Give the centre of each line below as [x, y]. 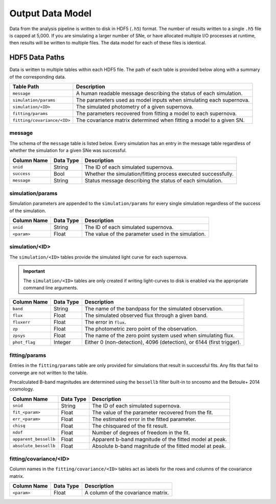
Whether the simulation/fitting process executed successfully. [159, 174]
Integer [62, 342]
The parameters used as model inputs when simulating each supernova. [163, 100]
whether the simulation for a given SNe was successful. [68, 150]
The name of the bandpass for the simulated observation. [154, 309]
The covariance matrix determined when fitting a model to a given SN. [160, 120]
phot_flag [24, 342]
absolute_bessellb [34, 446]
